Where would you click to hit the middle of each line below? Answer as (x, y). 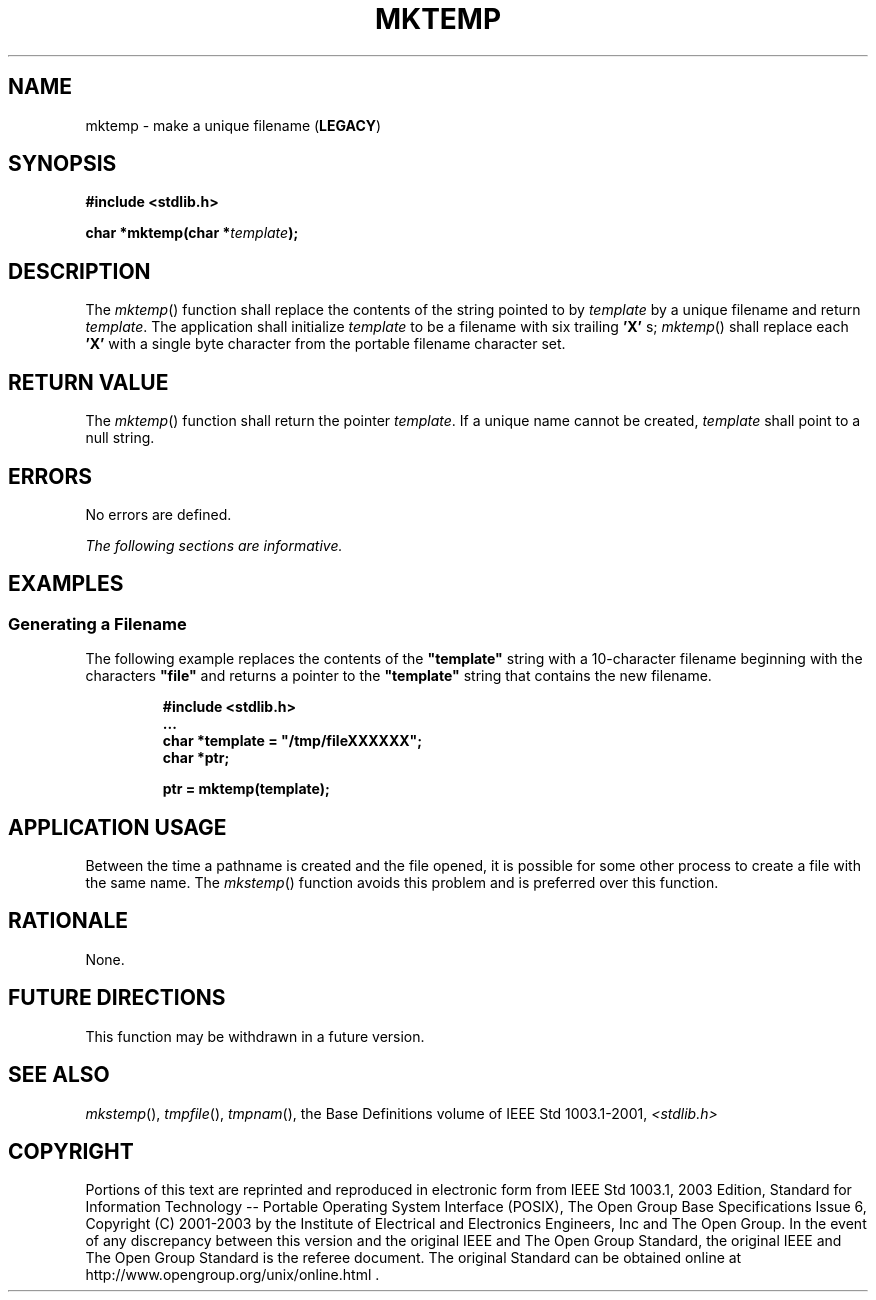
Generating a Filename (97, 623)
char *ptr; (196, 758)
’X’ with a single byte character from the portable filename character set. (325, 344)
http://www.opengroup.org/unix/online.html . (232, 1275)
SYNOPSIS (62, 164)
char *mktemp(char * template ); (192, 233)
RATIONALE (68, 921)
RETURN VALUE (88, 382)
